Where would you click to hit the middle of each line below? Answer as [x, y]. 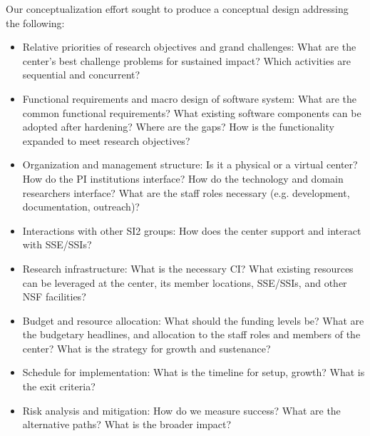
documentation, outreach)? [81, 207]
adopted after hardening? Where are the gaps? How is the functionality [178, 127]
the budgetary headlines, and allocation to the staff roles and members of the [191, 334]
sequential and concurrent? [81, 75]
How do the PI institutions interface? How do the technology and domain [183, 178]
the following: [35, 22]
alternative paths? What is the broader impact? [127, 424]
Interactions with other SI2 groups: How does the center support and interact [192, 230]
